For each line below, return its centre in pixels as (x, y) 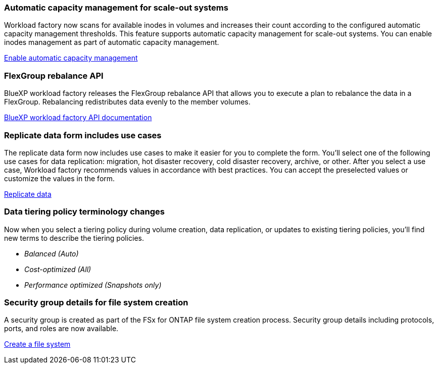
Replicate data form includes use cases (83, 135)
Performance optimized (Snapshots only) (93, 285)
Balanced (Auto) (52, 253)
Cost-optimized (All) (58, 269)
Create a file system (37, 344)
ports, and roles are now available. (61, 329)
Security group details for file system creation (96, 302)
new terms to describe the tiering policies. (74, 238)
